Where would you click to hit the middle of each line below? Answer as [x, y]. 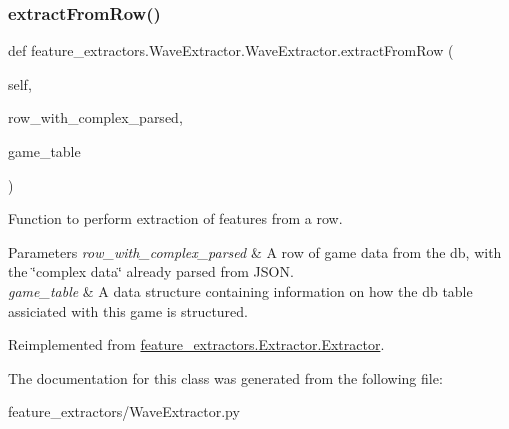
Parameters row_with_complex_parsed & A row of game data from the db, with [255, 251]
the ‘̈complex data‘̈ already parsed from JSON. [151, 271]
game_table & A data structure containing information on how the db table [240, 290]
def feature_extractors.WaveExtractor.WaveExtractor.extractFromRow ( [231, 50]
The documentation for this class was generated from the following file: [225, 377]
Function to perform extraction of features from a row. [175, 218]
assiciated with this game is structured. [128, 310]
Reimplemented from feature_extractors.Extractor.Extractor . [196, 344]
